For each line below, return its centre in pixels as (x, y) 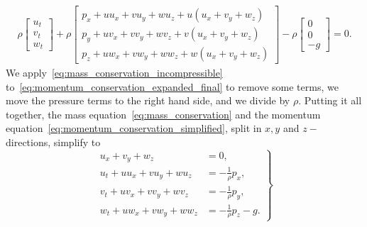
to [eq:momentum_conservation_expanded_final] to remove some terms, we (172, 86)
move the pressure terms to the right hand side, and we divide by (148, 100)
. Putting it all (330, 100)
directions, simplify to (53, 142)
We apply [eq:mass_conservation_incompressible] (114, 72)
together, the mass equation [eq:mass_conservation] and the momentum (163, 114)
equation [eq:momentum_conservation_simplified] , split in (134, 128)
